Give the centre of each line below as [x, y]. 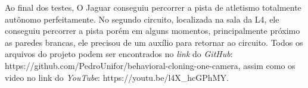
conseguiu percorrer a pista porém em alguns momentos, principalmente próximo [153, 31]
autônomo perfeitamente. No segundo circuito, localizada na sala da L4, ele [142, 19]
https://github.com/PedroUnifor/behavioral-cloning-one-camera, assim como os [150, 65]
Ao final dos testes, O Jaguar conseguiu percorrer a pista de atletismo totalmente [153, 7]
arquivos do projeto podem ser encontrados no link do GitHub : [119, 54]
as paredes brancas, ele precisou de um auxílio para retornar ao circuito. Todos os [154, 42]
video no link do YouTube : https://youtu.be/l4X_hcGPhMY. [117, 77]
